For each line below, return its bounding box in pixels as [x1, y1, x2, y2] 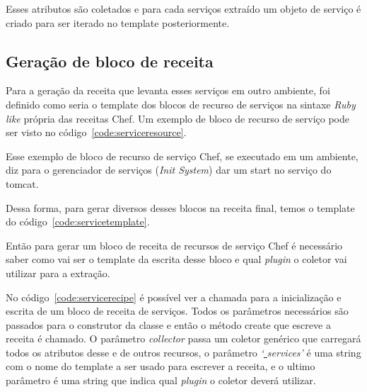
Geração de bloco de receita [6, 50, 214, 72]
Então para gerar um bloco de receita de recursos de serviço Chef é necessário [6, 237, 343, 252]
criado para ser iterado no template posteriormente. [6, 15, 230, 30]
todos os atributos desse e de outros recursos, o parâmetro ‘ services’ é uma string [6, 345, 361, 359]
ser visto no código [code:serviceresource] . [6, 125, 187, 140]
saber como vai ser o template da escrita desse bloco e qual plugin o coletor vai [6, 252, 347, 267]
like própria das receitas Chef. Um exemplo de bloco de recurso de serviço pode [6, 111, 349, 125]
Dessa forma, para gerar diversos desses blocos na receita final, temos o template [6, 200, 355, 215]
